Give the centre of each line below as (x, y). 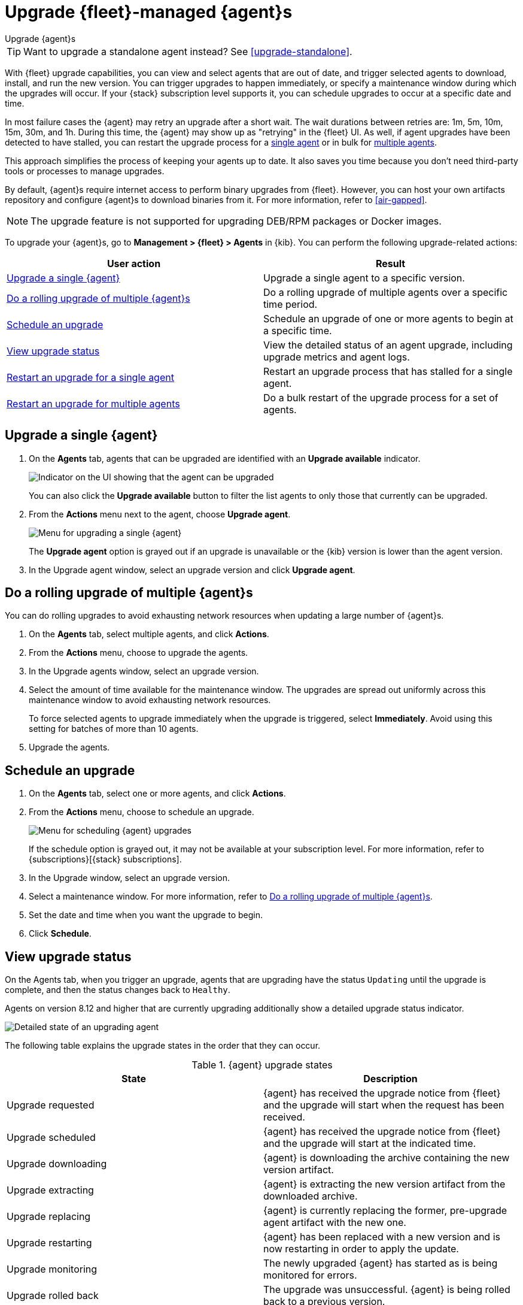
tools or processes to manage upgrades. (85, 171)
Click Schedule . (60, 934)
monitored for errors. (310, 1275)
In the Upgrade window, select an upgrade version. (129, 878)
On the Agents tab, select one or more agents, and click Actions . (157, 794)
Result (390, 263)
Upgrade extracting (50, 1190)
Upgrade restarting (49, 1243)
